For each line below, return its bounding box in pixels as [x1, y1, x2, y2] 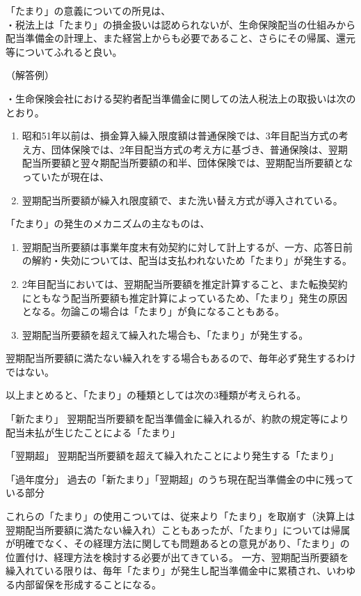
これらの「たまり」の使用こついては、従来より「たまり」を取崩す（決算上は [6, 509, 355, 524]
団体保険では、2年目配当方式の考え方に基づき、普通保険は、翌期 [51, 142, 348, 156]
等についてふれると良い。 [6, 44, 122, 59]
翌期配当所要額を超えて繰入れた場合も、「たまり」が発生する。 [22, 327, 309, 342]
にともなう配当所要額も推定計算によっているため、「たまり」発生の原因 [22, 290, 348, 305]
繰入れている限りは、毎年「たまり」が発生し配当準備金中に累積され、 [6, 563, 327, 578]
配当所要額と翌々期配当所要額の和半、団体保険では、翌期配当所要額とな [22, 155, 353, 170]
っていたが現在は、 [22, 169, 110, 183]
